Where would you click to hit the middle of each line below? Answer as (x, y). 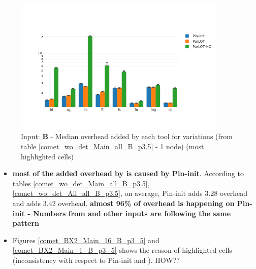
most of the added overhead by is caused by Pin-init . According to (128, 173)
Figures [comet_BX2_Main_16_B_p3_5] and (86, 240)
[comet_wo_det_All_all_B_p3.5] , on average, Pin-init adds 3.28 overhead (130, 193)
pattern (26, 223)
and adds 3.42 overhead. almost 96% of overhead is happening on (123, 203)
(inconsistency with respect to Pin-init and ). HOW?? (96, 260)
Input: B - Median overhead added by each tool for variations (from (127, 136)
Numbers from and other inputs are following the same (132, 213)
